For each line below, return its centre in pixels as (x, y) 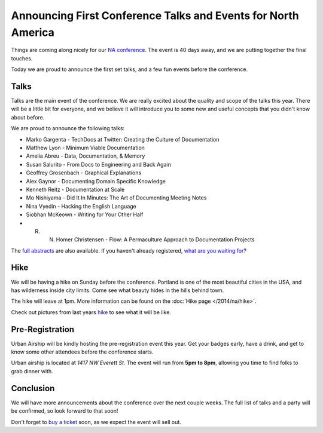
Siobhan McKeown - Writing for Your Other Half (85, 214)
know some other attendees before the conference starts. (82, 352)
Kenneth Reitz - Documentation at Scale (75, 189)
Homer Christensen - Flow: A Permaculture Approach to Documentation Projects (156, 239)
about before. (28, 117)
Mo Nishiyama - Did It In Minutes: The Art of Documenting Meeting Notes (116, 198)
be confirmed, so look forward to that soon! (65, 411)
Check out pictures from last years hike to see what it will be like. (91, 312)
